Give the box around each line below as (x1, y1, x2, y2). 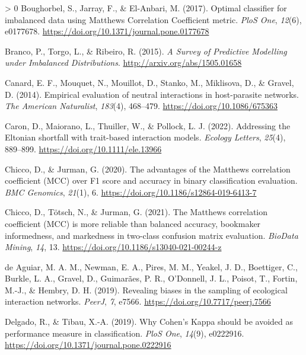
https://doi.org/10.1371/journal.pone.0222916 (5, 338, 171, 351)
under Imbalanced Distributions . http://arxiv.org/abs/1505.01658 (5, 56, 242, 69)
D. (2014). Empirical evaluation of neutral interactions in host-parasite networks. (5, 88, 299, 100)
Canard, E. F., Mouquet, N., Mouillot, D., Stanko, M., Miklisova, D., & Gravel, (5, 76, 294, 88)
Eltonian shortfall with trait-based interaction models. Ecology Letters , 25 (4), (5, 131, 286, 143)
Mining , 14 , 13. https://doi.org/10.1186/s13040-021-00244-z (5, 241, 222, 253)
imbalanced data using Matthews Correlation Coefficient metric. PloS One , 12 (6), (5, 13, 302, 25)
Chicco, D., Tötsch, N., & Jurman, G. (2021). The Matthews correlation (5, 206, 268, 218)
